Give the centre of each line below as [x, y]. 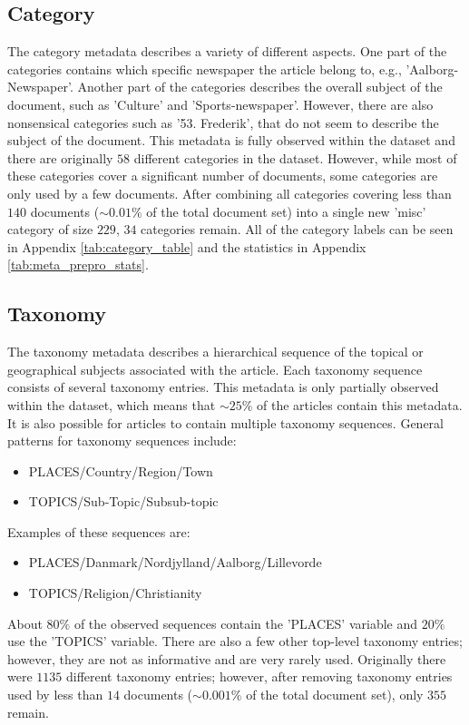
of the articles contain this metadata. [360, 404]
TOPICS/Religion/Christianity [115, 593]
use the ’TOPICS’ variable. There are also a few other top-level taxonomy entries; [235, 641]
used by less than [55, 695]
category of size [50, 229]
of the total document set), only [335, 695]
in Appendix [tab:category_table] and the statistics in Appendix [187, 246]
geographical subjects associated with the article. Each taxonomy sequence [215, 369]
